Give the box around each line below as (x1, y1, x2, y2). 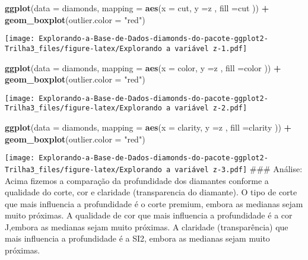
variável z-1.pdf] (174, 44, 247, 53)
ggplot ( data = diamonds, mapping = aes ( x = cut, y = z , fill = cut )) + (5, 2, 269, 14)
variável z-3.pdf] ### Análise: (174, 162, 303, 175)
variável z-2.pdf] (174, 104, 247, 113)
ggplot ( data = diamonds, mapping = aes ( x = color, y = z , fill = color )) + (5, 61, 281, 74)
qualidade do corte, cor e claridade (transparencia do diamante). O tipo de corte (5, 186, 297, 198)
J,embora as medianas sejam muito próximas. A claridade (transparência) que (5, 220, 288, 233)
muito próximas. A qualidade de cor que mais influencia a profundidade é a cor (5, 209, 293, 221)
